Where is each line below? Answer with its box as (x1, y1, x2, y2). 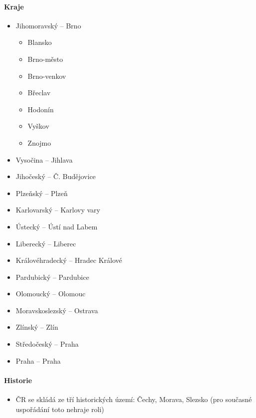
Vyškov (27, 121, 49, 131)
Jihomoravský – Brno (15, 20, 81, 30)
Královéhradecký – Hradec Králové (15, 255, 123, 265)
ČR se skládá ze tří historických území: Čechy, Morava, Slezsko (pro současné (15, 394, 252, 405)
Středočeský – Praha (15, 339, 79, 349)
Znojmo (27, 137, 51, 148)
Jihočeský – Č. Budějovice (15, 171, 96, 182)
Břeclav (27, 87, 51, 98)
